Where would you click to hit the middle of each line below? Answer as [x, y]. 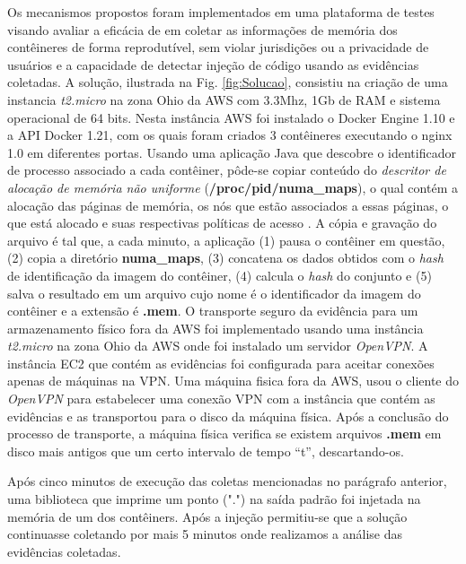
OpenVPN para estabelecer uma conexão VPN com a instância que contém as [221, 399]
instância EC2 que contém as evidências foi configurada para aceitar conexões [221, 363]
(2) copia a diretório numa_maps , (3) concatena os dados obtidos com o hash [225, 258]
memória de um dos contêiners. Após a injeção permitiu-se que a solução [207, 516]
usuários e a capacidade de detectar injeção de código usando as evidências [213, 64]
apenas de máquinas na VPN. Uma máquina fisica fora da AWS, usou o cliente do [233, 381]
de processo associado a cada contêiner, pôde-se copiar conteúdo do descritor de [227, 170]
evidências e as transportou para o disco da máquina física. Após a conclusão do [228, 416]
